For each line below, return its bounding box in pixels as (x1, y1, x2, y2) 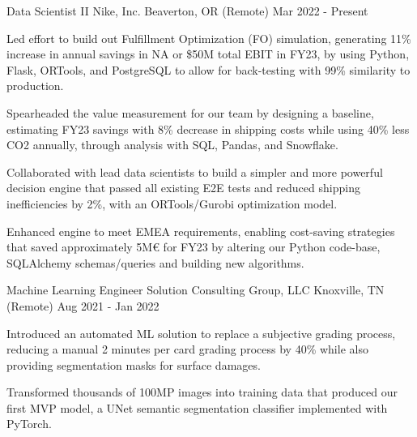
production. (6, 77, 64, 94)
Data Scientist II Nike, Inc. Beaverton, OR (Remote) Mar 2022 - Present (6, 2, 368, 19)
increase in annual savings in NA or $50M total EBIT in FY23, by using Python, (6, 45, 410, 62)
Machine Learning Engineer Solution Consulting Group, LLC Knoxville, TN (6, 281, 385, 298)
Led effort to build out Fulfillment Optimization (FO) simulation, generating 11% (6, 29, 411, 46)
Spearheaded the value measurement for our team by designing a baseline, (6, 104, 374, 121)
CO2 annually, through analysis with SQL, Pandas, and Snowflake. (6, 136, 338, 153)
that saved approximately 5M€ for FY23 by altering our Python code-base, (6, 238, 381, 255)
